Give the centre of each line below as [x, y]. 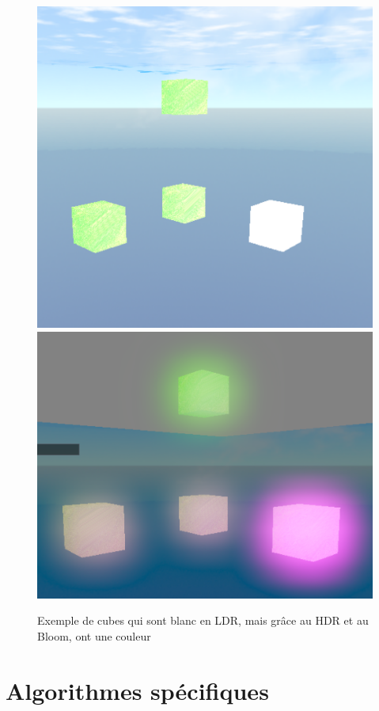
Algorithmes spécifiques [137, 690]
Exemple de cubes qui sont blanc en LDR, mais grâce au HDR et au [203, 620]
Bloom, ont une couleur [94, 635]
